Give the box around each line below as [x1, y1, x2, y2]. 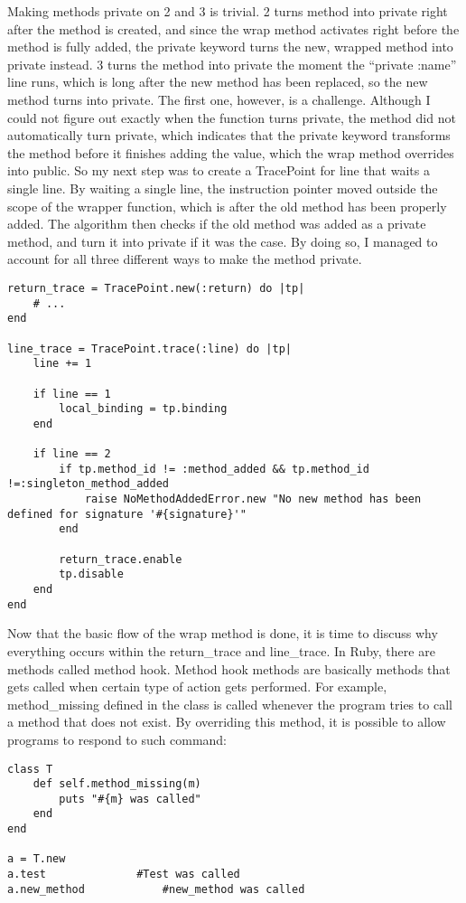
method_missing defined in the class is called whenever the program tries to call [7, 694, 452, 713]
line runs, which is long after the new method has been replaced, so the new [7, 72, 428, 91]
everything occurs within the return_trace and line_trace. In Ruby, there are [7, 641, 435, 660]
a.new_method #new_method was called [7, 882, 305, 896]
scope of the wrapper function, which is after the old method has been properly [7, 196, 447, 215]
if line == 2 [33, 447, 111, 461]
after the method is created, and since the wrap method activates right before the [7, 19, 460, 38]
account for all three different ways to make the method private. [7, 249, 362, 268]
